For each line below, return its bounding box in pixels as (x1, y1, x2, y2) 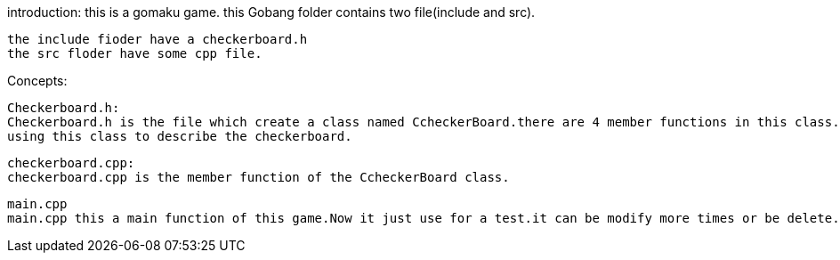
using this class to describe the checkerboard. (7, 129, 352, 143)
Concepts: (7, 73, 68, 88)
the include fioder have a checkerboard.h (7, 32, 308, 46)
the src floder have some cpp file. (7, 46, 262, 61)
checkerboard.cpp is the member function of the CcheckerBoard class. (7, 170, 510, 184)
